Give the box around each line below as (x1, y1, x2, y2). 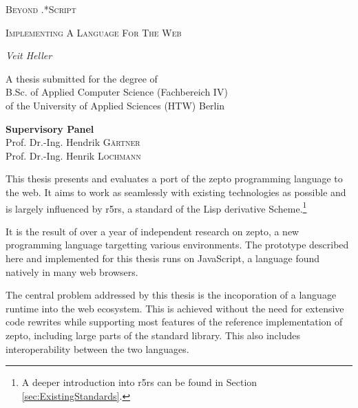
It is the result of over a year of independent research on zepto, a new (6, 224, 299, 238)
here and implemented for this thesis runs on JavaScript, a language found (6, 250, 320, 265)
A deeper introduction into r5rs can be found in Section (21, 375, 257, 389)
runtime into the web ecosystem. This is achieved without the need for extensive (6, 301, 344, 315)
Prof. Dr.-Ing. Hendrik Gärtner (6, 135, 140, 149)
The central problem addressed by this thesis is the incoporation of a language (6, 288, 337, 302)
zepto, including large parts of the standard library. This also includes (6, 328, 301, 342)
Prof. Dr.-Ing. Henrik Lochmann (6, 148, 141, 162)
